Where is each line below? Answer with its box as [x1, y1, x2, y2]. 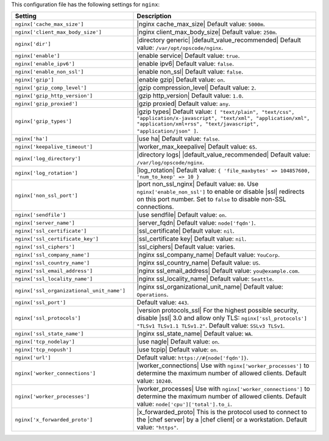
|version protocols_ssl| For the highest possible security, [136, 306, 299, 315]
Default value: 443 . [136, 298, 189, 307]
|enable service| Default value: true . [136, 52, 240, 60]
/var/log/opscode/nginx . [136, 158, 205, 167]
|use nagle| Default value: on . [136, 337, 220, 346]
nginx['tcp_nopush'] [15, 346, 73, 353]
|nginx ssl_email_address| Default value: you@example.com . [136, 267, 300, 275]
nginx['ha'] [15, 135, 48, 142]
